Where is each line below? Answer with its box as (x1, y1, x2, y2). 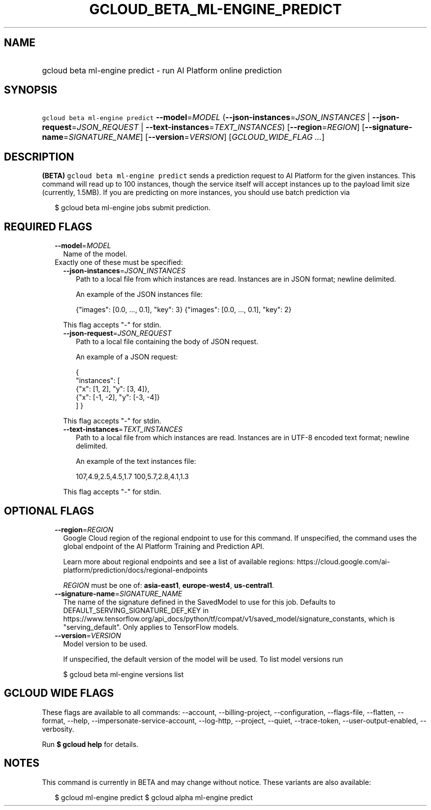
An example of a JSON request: (76, 353, 178, 361)
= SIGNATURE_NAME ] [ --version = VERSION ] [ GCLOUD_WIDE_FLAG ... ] (63, 132, 325, 142)
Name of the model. (63, 250, 127, 259)
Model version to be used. (63, 639, 148, 648)
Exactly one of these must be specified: (55, 258, 183, 267)
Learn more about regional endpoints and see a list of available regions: (63, 557, 295, 566)
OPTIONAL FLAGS (4, 504, 94, 517)
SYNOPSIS (4, 84, 58, 97)
